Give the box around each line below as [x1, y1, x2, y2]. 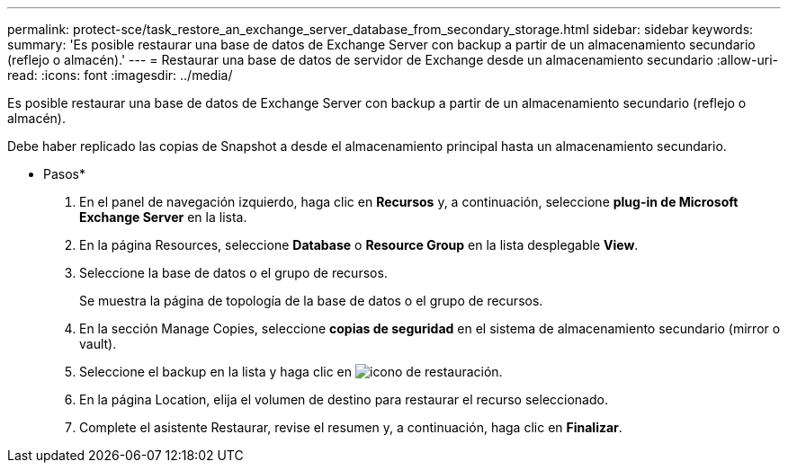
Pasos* [43, 166, 85, 182]
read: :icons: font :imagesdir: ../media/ [7, 67, 233, 83]
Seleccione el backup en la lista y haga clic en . [79, 364, 503, 379]
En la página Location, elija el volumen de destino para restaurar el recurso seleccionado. [79, 392, 608, 407]
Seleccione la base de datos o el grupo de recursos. [79, 265, 388, 280]
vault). [79, 336, 117, 351]
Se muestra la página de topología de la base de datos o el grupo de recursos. [79, 293, 543, 308]
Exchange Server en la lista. [79, 209, 247, 225]
